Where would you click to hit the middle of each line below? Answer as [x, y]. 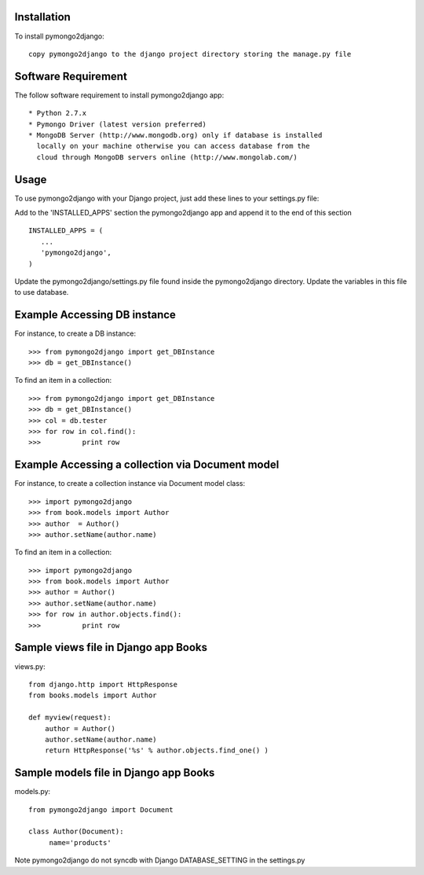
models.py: [33, 792]
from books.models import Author [93, 695]
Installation [42, 17]
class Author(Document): [76, 832]
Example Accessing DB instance [95, 315]
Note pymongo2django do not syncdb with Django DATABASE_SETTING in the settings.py [160, 860]
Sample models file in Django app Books [115, 773]
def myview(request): [70, 718]
